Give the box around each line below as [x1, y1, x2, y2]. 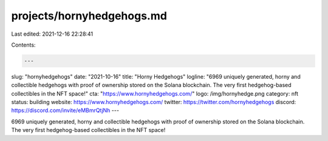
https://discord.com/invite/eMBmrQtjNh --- [11, 107, 120, 114]
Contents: [11, 41, 36, 48]
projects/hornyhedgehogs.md [11, 9, 167, 22]
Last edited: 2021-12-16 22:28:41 [11, 30, 94, 38]
